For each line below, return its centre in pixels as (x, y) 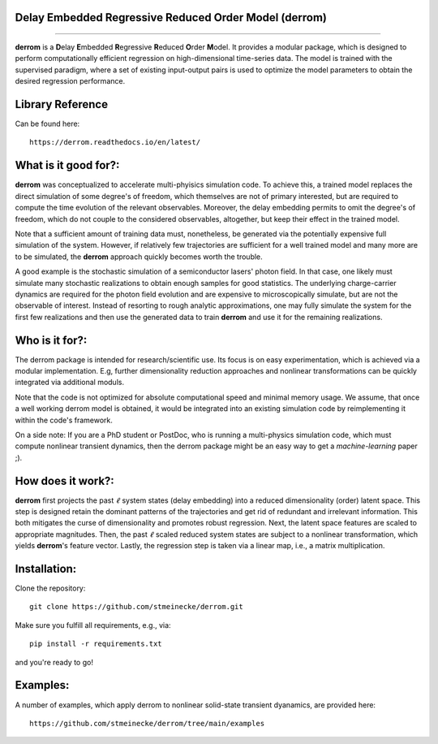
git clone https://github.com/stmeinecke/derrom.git (136, 607)
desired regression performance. (70, 81)
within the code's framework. (64, 420)
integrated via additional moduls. (70, 383)
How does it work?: (65, 480)
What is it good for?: (67, 165)
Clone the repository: (50, 588)
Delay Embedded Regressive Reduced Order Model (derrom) (171, 17)
